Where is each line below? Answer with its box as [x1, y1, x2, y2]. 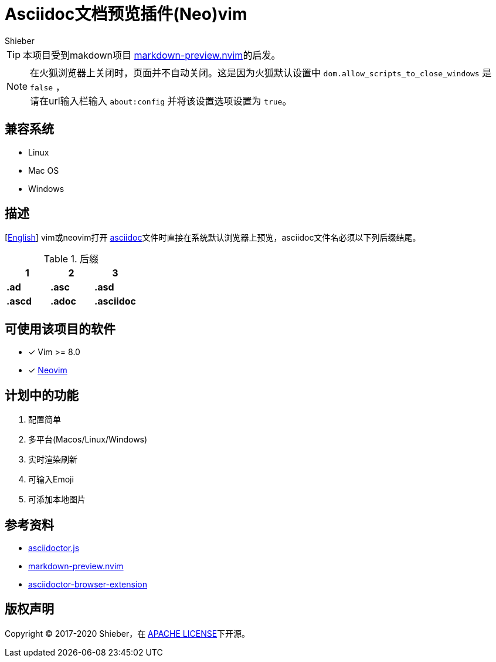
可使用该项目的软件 [5, 321, 115, 336]
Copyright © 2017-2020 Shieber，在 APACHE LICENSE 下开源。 [5, 628, 250, 639]
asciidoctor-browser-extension [28, 579, 147, 589]
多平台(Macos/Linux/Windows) [28, 434, 148, 445]
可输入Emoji [28, 474, 74, 485]
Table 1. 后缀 [43, 253, 99, 265]
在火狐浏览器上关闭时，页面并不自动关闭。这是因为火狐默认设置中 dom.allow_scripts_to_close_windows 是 [30, 66, 492, 79]
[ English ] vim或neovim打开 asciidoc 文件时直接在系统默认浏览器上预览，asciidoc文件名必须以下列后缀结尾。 [5, 232, 421, 243]
